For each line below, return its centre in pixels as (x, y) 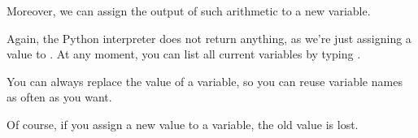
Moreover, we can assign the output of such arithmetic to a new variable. (189, 11)
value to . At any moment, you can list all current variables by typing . (184, 54)
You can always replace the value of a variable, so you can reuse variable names (205, 81)
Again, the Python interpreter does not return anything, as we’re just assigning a (209, 38)
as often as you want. (59, 97)
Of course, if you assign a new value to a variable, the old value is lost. (183, 124)
